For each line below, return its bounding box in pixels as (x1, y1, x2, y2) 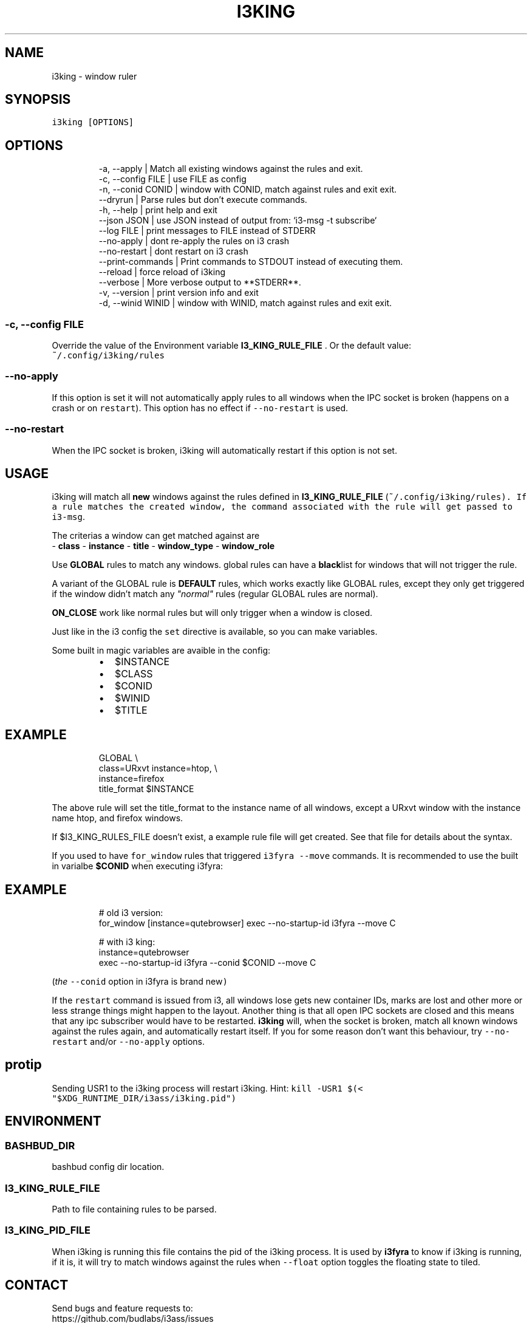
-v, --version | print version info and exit (98, 287, 259, 298)
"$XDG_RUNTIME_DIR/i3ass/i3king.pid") (52, 1093, 236, 1103)
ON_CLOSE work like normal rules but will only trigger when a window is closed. (52, 607, 373, 618)
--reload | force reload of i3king (98, 267, 226, 278)
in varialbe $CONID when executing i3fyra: (52, 861, 223, 872)
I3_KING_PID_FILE (5, 1224, 91, 1237)
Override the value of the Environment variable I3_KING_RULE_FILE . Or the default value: (52, 340, 411, 351)
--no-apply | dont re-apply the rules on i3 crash (98, 236, 290, 247)
